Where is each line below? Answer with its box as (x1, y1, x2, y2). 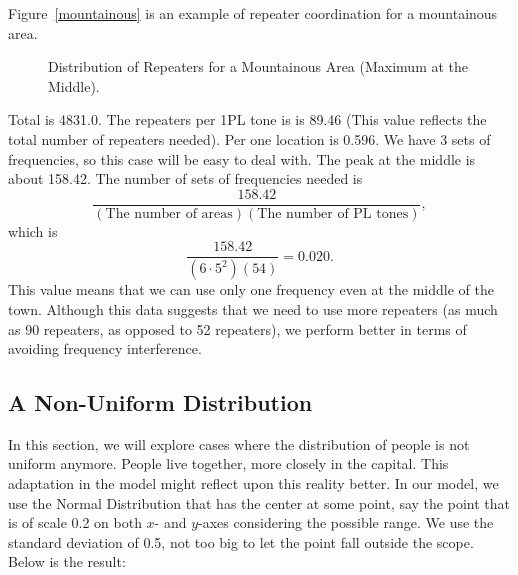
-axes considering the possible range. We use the (198, 512, 494, 533)
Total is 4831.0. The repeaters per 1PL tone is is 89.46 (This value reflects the (8, 109, 487, 130)
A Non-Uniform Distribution (8, 387, 313, 418)
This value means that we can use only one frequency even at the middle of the (8, 279, 494, 300)
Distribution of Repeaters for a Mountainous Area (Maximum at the (48, 56, 469, 77)
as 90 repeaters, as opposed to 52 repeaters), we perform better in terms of (8, 318, 467, 339)
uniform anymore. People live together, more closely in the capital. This (8, 453, 449, 474)
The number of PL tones (257, 206, 409, 221)
